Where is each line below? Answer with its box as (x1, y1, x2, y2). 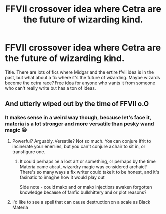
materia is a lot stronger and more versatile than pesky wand (5, 120, 154, 127)
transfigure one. (12, 148, 46, 155)
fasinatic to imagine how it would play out (19, 174, 105, 180)
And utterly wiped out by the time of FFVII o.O (5, 100, 149, 108)
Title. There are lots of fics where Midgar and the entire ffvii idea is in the (5, 69, 154, 75)
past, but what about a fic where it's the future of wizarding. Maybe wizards (5, 74, 160, 80)
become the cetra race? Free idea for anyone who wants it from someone (5, 80, 155, 86)
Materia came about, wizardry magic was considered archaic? (19, 163, 147, 170)
